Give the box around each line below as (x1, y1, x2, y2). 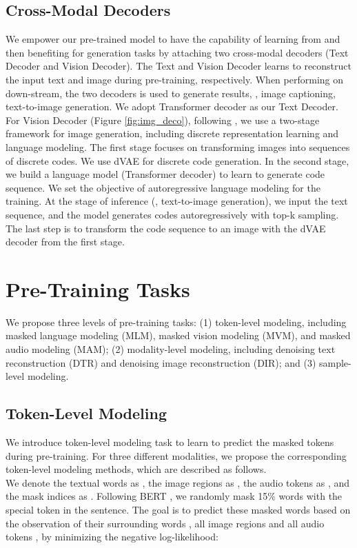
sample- (319, 355, 351, 369)
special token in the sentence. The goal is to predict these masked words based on (6, 502, 351, 516)
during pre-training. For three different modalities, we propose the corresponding (6, 448, 347, 463)
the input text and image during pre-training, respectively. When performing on (6, 72, 343, 86)
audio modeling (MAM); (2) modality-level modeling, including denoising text (6, 342, 336, 356)
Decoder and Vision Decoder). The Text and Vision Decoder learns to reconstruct (6, 59, 351, 73)
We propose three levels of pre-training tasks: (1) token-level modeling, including (6, 314, 347, 329)
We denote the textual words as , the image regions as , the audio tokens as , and (6, 475, 350, 489)
